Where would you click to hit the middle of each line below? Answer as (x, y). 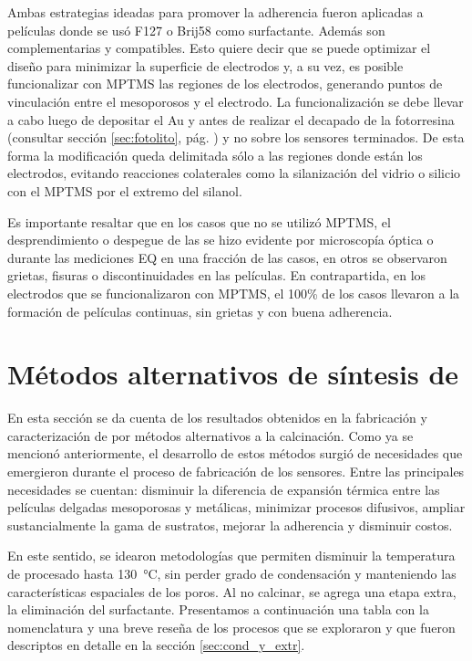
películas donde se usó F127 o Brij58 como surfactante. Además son (196, 30)
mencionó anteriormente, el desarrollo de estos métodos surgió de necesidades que (235, 453)
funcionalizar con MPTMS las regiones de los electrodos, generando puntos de (225, 84)
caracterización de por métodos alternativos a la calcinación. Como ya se (210, 435)
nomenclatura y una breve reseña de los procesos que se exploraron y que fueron (231, 627)
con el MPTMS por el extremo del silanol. (125, 190)
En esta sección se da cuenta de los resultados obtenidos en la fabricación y (217, 418)
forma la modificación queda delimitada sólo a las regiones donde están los (215, 155)
